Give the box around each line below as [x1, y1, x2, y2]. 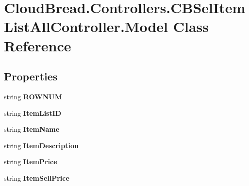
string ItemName [4, 124, 60, 134]
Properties [4, 69, 58, 84]
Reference [4, 35, 71, 55]
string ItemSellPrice [4, 172, 69, 183]
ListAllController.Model [4, 16, 168, 36]
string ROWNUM [4, 91, 63, 101]
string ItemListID [4, 108, 62, 118]
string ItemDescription [4, 140, 79, 150]
